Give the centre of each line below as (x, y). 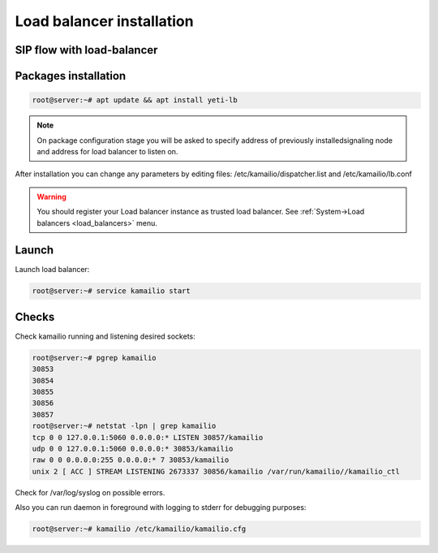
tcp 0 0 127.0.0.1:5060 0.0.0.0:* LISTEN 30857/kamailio (148, 437)
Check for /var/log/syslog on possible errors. (90, 492)
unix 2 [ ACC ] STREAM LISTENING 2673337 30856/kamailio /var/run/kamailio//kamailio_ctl (216, 471)
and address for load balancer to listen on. (107, 151)
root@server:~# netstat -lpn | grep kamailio (124, 426)
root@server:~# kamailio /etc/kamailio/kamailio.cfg (139, 529)
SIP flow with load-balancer (86, 50)
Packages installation (71, 76)
